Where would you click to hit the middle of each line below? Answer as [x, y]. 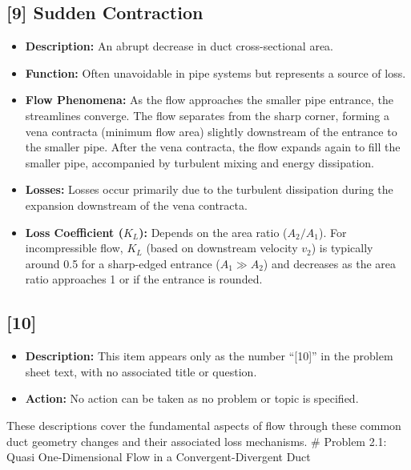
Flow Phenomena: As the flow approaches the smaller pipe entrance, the [209, 100]
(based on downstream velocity [222, 248]
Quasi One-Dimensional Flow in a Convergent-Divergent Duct [159, 457]
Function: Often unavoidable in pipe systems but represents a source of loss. [216, 72]
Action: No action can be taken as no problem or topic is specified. [192, 398]
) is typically [342, 248]
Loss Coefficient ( [74, 232]
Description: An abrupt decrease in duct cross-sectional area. [179, 46]
